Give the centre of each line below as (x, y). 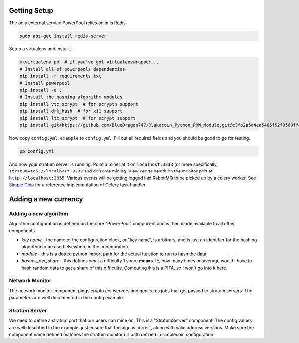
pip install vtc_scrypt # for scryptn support (79, 104)
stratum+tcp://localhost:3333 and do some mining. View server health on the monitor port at (111, 171)
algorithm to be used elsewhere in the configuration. (75, 247)
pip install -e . (41, 90)
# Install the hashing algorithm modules (71, 97)
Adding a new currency (46, 199)
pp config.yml (37, 151)
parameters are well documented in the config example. (67, 298)
